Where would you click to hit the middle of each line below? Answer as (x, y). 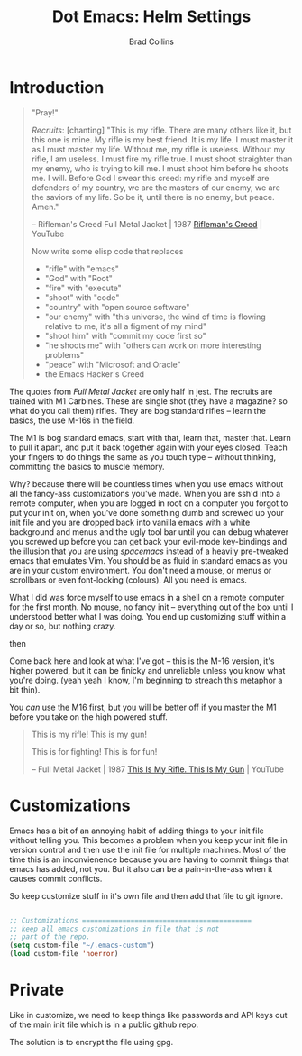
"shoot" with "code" (82, 297)
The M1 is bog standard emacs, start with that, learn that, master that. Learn (150, 437)
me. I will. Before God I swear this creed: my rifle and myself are (150, 178)
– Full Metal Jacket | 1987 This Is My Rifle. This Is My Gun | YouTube (157, 769)
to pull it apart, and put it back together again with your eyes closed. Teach (148, 447)
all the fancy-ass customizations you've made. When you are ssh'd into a (145, 493)
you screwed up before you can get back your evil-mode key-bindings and (148, 541)
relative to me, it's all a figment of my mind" (126, 326)
